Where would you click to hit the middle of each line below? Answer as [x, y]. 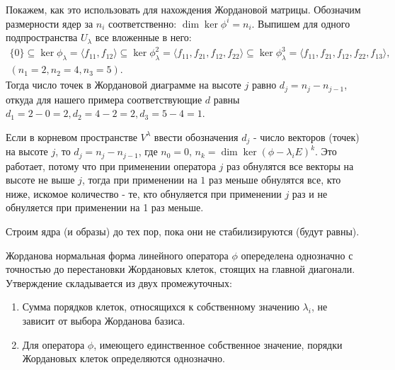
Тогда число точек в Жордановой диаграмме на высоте [124, 85]
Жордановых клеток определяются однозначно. [124, 358]
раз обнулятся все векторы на [290, 166]
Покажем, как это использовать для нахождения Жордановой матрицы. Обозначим [183, 9]
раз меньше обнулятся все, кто [275, 180]
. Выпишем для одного [301, 23]
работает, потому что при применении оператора [111, 166]
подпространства [42, 37]
